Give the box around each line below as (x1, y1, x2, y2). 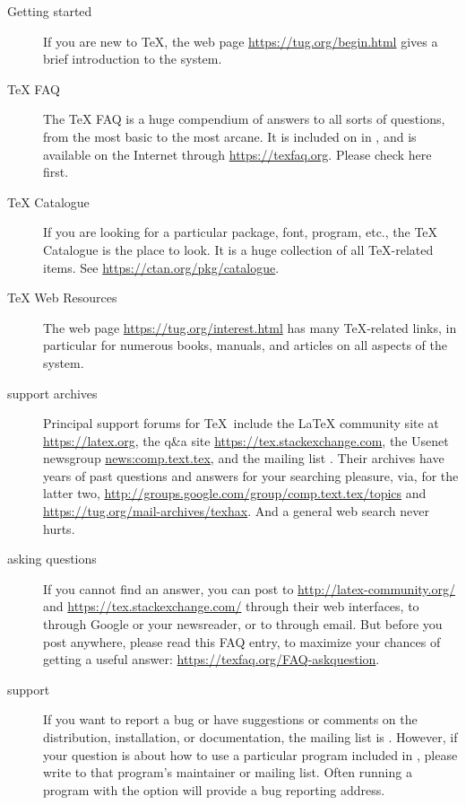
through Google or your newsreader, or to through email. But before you (43, 615, 443, 634)
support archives (7, 383, 98, 402)
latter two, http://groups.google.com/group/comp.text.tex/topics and (43, 484, 427, 503)
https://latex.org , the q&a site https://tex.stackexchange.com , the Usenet (43, 431, 449, 450)
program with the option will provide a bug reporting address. (43, 780, 385, 799)
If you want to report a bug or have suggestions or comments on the (43, 710, 418, 729)
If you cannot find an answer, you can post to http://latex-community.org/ (43, 579, 455, 598)
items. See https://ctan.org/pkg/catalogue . (43, 258, 280, 276)
